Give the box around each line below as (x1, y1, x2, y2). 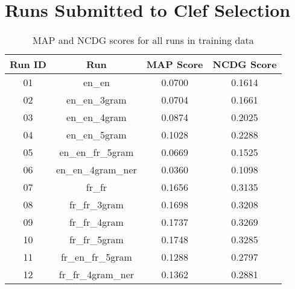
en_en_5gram (66, 128, 127, 142)
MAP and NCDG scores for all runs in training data (32, 33, 254, 48)
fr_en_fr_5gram (60, 250, 132, 264)
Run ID (10, 57, 46, 72)
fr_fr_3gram (69, 197, 124, 212)
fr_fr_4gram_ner (59, 267, 135, 282)
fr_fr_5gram (69, 232, 124, 247)
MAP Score (146, 57, 203, 72)
